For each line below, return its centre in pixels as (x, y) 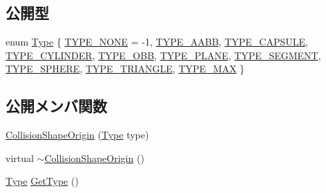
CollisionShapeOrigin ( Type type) (77, 135)
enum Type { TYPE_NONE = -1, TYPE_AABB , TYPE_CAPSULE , (157, 42)
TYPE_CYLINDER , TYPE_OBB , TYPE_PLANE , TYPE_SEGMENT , (163, 55)
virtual (20, 158)
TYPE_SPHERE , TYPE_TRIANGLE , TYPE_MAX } (125, 69)
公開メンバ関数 (56, 106)
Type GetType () (42, 181)
